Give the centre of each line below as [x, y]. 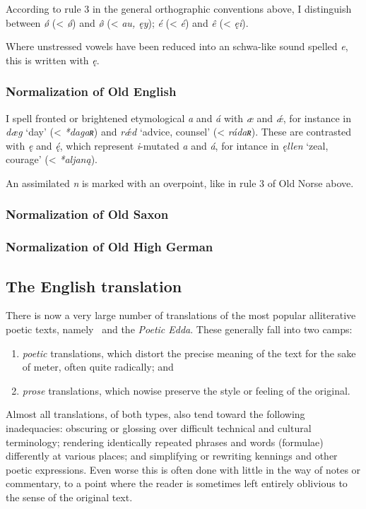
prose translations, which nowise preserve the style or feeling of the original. [186, 390]
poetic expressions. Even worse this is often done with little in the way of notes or [183, 469]
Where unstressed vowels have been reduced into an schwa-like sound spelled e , [177, 46]
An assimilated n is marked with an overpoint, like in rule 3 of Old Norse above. [180, 182]
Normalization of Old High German [110, 247]
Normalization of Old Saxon [87, 214]
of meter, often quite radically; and [98, 367]
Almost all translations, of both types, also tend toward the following [155, 414]
